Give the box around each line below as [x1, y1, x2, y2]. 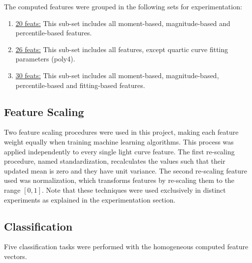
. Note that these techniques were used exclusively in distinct [42, 184, 226, 195]
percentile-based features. [15, 28, 92, 38]
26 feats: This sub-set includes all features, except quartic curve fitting [15, 44, 228, 54]
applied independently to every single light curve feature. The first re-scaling [4, 146, 235, 156]
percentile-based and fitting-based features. [15, 80, 145, 90]
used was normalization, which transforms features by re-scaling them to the [4, 175, 235, 185]
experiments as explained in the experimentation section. [4, 194, 176, 205]
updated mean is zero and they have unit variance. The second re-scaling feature [4, 165, 247, 175]
